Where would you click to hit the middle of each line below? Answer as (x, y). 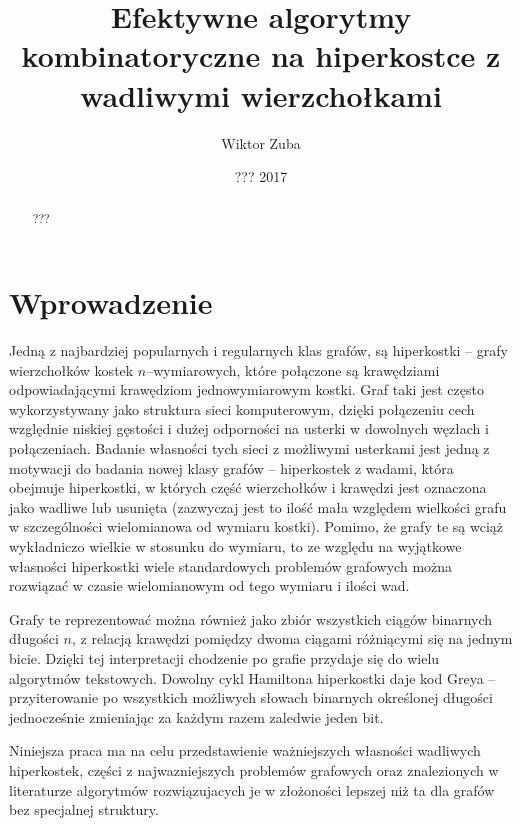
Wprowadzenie (111, 302)
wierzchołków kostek (71, 369)
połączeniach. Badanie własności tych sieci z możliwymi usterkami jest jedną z (249, 448)
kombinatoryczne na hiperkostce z (261, 55)
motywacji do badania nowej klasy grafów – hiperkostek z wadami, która (231, 467)
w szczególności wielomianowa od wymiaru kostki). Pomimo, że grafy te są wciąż (256, 526)
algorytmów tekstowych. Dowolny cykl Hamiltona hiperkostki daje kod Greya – (252, 677)
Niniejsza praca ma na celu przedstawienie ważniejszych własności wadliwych (245, 750)
